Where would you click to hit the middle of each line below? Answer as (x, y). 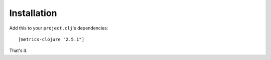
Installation (33, 13)
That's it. (18, 50)
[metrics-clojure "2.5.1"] (51, 39)
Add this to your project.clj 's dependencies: (59, 28)
